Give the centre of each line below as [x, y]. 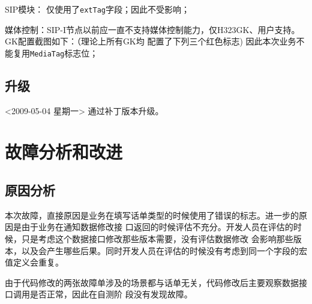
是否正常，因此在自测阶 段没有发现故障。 [111, 294]
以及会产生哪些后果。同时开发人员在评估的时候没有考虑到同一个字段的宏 [164, 250]
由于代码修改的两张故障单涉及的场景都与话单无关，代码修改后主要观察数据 [152, 282]
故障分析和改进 [64, 152]
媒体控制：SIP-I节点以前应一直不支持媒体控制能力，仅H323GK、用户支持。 [152, 29]
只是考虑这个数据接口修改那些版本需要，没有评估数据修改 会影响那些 [157, 239]
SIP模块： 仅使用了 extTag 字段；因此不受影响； [97, 9]
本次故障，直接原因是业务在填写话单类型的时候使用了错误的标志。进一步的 [152, 215]
